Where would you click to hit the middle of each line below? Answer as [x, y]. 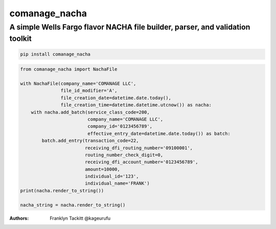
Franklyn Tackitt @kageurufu [80, 218]
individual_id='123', [112, 176]
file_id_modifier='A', [89, 91]
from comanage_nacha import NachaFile [69, 69]
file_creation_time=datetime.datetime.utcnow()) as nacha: [136, 105]
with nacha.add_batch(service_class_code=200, [90, 112]
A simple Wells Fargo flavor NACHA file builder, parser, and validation [130, 27]
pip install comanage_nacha [55, 54]
